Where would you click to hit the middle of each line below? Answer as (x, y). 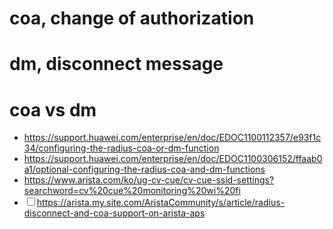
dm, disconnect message (116, 64)
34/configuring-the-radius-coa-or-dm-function (121, 148)
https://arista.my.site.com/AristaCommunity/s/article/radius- (161, 203)
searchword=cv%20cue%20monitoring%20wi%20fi (132, 191)
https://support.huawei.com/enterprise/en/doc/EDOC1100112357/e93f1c (172, 138)
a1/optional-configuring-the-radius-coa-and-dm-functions (144, 169)
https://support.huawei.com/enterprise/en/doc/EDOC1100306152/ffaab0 (173, 159)
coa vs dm (53, 109)
